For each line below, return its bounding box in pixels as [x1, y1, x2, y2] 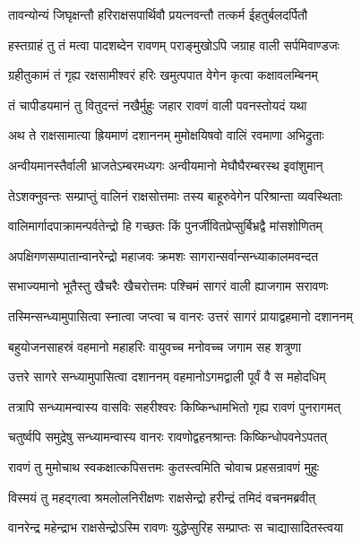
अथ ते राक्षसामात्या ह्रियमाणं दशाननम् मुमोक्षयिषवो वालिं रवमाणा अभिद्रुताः [8, 126, 324, 145]
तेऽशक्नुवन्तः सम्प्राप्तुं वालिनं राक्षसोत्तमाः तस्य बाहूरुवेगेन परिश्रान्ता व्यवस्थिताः [8, 186, 343, 205]
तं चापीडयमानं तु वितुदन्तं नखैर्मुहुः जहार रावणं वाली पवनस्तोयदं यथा [8, 95, 307, 114]
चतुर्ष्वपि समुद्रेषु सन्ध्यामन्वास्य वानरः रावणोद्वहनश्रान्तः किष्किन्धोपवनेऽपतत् [8, 427, 327, 446]
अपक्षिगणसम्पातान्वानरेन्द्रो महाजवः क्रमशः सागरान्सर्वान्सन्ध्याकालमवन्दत [8, 246, 319, 265]
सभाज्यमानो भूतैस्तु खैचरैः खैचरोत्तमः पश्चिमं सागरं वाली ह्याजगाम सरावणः [8, 276, 329, 295]
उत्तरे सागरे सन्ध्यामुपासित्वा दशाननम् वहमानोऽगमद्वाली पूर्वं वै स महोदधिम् [8, 367, 326, 386]
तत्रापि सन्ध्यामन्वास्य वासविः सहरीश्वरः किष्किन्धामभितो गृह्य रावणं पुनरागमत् [8, 397, 341, 416]
